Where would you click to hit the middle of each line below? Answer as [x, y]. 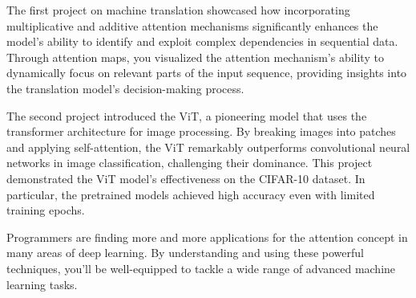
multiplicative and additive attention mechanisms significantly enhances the [192, 25]
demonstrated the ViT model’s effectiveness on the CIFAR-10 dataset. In [186, 178]
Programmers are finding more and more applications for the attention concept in [207, 237]
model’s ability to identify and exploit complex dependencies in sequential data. [202, 41]
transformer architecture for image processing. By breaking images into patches [201, 131]
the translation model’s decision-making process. [125, 88]
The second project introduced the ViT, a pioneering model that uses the [187, 115]
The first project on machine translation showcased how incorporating [178, 10]
